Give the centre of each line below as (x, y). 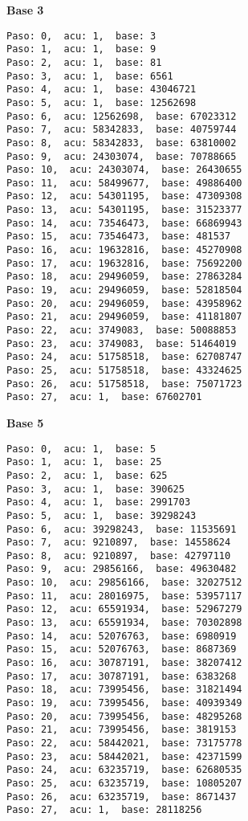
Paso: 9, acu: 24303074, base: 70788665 (122, 156)
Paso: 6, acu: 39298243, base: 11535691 (122, 529)
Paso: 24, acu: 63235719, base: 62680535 (124, 770)
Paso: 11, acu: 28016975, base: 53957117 (124, 596)
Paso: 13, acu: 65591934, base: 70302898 (124, 623)
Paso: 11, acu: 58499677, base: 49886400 (124, 183)
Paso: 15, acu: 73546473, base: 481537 (119, 237)
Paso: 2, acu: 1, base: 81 (84, 62)
